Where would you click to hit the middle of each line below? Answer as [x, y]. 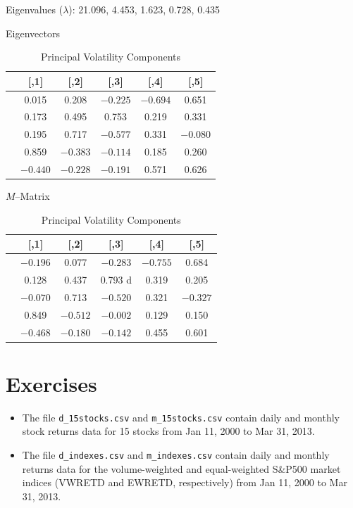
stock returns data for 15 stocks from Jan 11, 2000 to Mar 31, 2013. [168, 431]
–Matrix [32, 196]
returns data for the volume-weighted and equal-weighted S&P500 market [181, 468]
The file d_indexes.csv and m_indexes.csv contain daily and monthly [176, 454]
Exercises [51, 383]
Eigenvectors [33, 33]
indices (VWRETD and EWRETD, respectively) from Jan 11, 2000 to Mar [185, 482]
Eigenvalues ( [35, 9]
